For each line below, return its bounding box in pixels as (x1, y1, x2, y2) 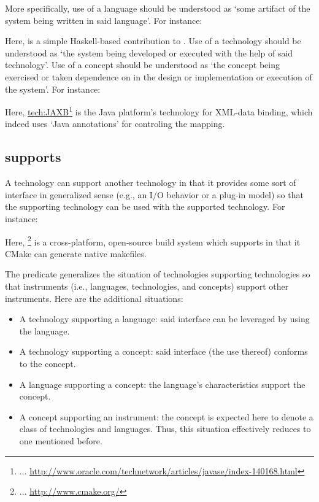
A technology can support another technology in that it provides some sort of (5, 176, 296, 189)
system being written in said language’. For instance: (5, 14, 202, 26)
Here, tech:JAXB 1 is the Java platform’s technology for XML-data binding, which (5, 104, 313, 118)
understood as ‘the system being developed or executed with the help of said (5, 46, 293, 59)
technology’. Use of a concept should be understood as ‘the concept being (5, 58, 280, 71)
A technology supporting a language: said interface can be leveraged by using (19, 312, 310, 325)
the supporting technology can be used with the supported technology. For (5, 200, 285, 213)
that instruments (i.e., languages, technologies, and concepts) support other (5, 280, 289, 293)
